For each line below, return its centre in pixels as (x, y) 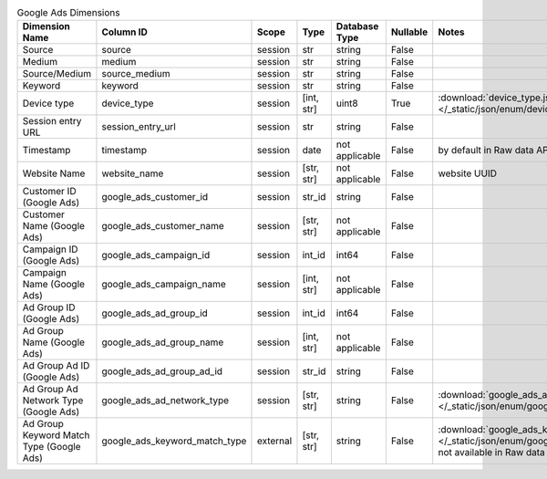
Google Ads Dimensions (68, 13)
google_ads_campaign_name (164, 285)
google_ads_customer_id (155, 197)
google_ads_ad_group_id (155, 313)
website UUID (467, 173)
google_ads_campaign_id (156, 255)
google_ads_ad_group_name (163, 342)
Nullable (409, 32)
